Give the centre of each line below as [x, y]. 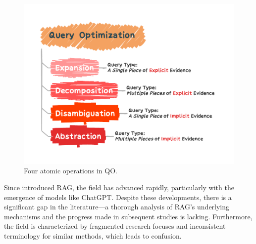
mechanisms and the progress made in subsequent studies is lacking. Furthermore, [128, 216]
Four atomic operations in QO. [71, 171]
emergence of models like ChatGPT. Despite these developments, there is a [118, 197]
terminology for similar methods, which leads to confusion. [93, 236]
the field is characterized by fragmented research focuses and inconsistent [115, 226]
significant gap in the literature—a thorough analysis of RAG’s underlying [117, 207]
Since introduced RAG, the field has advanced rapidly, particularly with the [119, 187]
